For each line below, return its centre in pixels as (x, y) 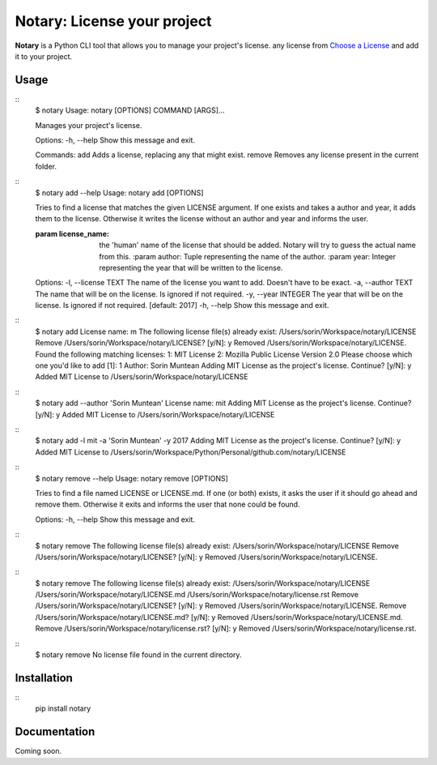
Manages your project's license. (89, 125)
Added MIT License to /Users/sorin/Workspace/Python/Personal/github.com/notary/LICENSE (191, 452)
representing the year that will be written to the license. (191, 267)
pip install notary (63, 708)
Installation (44, 678)
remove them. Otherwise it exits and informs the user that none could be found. (168, 504)
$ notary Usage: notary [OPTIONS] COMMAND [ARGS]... (130, 110)
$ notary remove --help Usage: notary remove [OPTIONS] (132, 478)
